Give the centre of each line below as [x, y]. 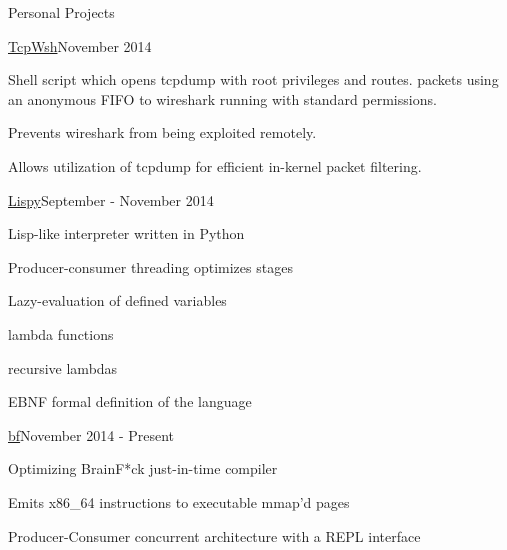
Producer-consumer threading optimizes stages [150, 266]
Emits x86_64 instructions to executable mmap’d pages [179, 501]
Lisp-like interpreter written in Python [126, 233]
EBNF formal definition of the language [130, 401]
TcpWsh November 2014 [80, 45]
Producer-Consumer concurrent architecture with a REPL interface [214, 535]
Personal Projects [61, 12]
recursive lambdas [63, 367]
